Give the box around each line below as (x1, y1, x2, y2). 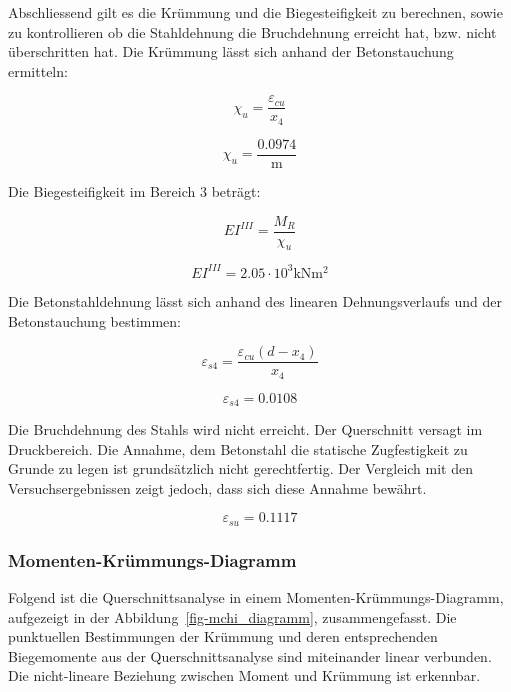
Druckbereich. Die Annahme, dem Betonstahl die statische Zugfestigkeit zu (8, 438, 468, 459)
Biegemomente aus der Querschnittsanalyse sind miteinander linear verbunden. (8, 645, 492, 666)
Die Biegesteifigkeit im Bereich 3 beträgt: (8, 180, 261, 201)
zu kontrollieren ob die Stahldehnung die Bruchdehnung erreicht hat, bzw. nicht (8, 21, 497, 42)
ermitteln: (8, 60, 68, 81)
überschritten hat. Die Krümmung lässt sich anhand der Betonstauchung (8, 41, 454, 62)
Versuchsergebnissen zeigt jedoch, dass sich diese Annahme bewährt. (8, 477, 427, 498)
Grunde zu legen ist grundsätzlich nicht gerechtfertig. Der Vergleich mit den (8, 458, 474, 479)
